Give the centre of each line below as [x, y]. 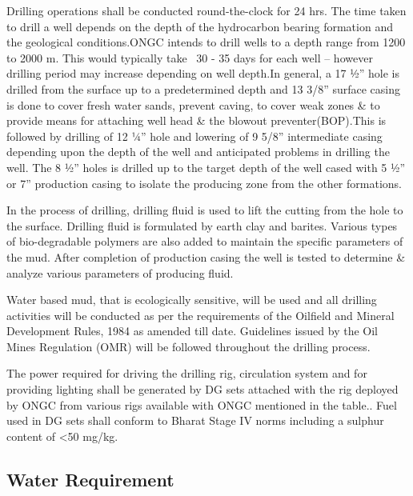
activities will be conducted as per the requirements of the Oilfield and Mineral [200, 315]
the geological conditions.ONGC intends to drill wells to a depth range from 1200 [206, 42]
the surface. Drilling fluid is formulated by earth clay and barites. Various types [202, 225]
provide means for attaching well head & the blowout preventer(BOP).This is [196, 120]
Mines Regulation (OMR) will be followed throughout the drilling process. [188, 346]
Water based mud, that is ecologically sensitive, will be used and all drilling [192, 300]
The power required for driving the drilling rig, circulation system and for [187, 373]
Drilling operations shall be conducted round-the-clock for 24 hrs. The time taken [206, 10]
